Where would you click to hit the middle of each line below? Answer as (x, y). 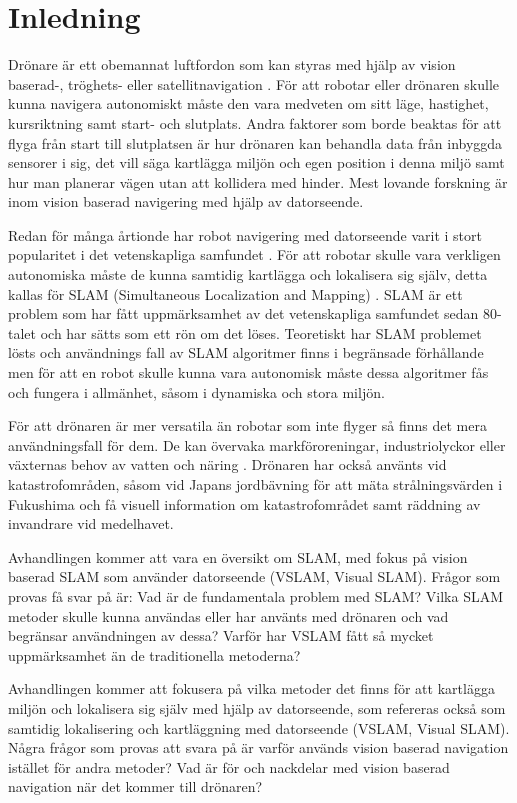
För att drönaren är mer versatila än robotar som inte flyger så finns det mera (247, 425)
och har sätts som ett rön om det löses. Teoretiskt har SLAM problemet (261, 332)
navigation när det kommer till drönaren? (135, 786)
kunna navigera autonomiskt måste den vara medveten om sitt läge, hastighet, (248, 103)
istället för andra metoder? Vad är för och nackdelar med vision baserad (229, 766)
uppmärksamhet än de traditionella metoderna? (154, 654)
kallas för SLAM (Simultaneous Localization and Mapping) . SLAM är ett (235, 293)
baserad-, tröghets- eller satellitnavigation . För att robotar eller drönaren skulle (253, 83)
